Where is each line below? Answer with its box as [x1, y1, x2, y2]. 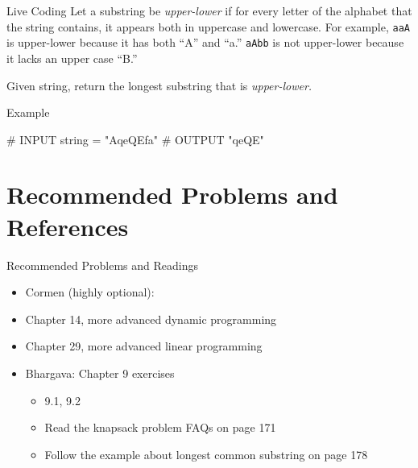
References [6, 209, 129, 242]
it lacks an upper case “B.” [6, 49, 138, 66]
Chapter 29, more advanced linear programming [25, 338, 263, 354]
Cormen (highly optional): [25, 284, 155, 300]
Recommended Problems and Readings [6, 256, 198, 273]
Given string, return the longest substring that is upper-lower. [6, 77, 312, 93]
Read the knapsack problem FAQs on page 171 [44, 419, 276, 436]
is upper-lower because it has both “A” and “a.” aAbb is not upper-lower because [6, 34, 404, 51]
